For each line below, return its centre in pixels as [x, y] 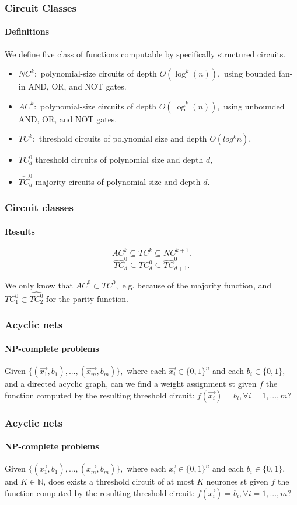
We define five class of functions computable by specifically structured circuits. [145, 54]
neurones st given [237, 481]
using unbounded [254, 106]
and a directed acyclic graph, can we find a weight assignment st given [131, 384]
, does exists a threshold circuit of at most [119, 481]
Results [20, 231]
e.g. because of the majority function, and [197, 285]
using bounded [250, 73]
